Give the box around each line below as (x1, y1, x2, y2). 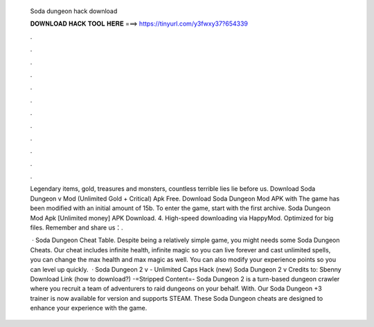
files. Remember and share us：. (30, 223, 124, 232)
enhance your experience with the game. (30, 304, 148, 312)
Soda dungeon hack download (30, 7, 118, 15)
